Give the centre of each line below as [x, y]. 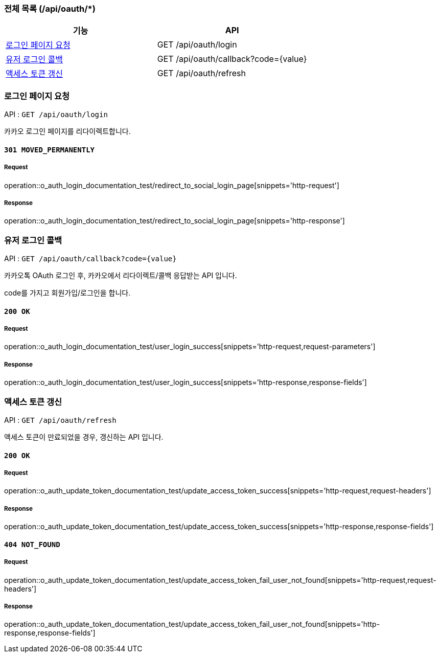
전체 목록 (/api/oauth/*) [50, 9]
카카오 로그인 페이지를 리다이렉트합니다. [67, 131]
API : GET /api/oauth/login [56, 115]
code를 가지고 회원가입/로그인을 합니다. [67, 293]
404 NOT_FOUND [32, 544]
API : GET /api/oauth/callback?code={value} [90, 259]
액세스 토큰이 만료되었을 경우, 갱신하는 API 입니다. [84, 437]
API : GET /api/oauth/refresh [60, 420]
